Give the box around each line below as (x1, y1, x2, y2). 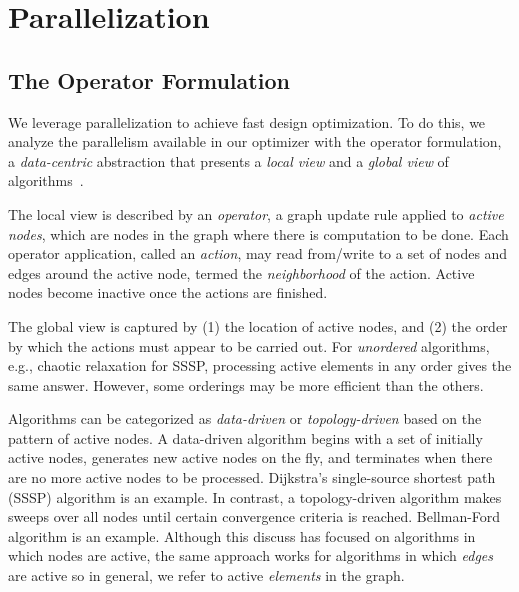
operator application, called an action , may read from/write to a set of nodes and (8, 243, 508, 264)
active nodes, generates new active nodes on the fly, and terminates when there (8, 447, 493, 468)
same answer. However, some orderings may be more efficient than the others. (8, 374, 484, 395)
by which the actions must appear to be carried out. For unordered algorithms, (8, 335, 490, 356)
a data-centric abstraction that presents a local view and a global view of (8, 150, 449, 171)
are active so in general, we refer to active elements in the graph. (8, 565, 405, 586)
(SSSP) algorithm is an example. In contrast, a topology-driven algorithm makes (8, 486, 502, 507)
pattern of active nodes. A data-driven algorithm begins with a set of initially (8, 427, 483, 448)
